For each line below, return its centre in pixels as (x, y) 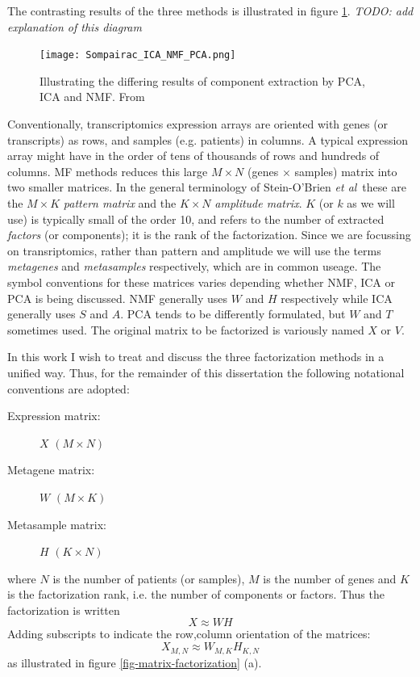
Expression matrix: (54, 416)
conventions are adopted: (69, 388)
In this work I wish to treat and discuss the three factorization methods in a (196, 357)
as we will (371, 203)
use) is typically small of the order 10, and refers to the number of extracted (196, 219)
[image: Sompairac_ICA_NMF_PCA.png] (138, 55)
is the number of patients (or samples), (149, 578)
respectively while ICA (337, 298)
